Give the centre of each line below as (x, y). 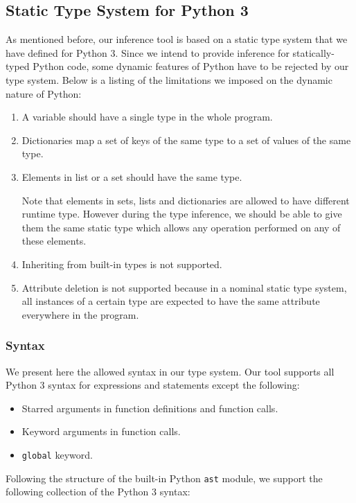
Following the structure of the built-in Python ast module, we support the (164, 478)
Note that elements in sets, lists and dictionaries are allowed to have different (186, 200)
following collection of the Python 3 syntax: (98, 492)
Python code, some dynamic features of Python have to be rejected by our (191, 66)
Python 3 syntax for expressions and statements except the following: (153, 385)
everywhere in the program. (80, 314)
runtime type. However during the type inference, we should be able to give (182, 214)
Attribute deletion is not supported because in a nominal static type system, (184, 287)
